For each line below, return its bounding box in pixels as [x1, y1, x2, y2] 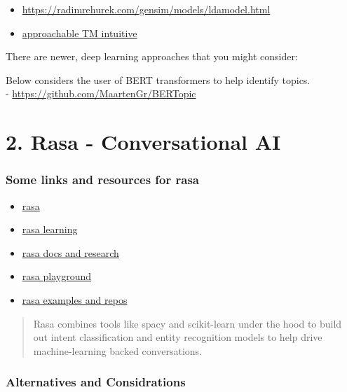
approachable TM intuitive [22, 25, 137, 40]
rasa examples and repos [22, 292, 128, 307]
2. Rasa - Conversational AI [6, 127, 281, 156]
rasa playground [22, 269, 91, 283]
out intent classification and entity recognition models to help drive [33, 330, 322, 344]
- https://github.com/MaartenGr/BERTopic [6, 86, 196, 101]
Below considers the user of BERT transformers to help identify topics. [6, 72, 311, 87]
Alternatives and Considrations [6, 373, 186, 391]
